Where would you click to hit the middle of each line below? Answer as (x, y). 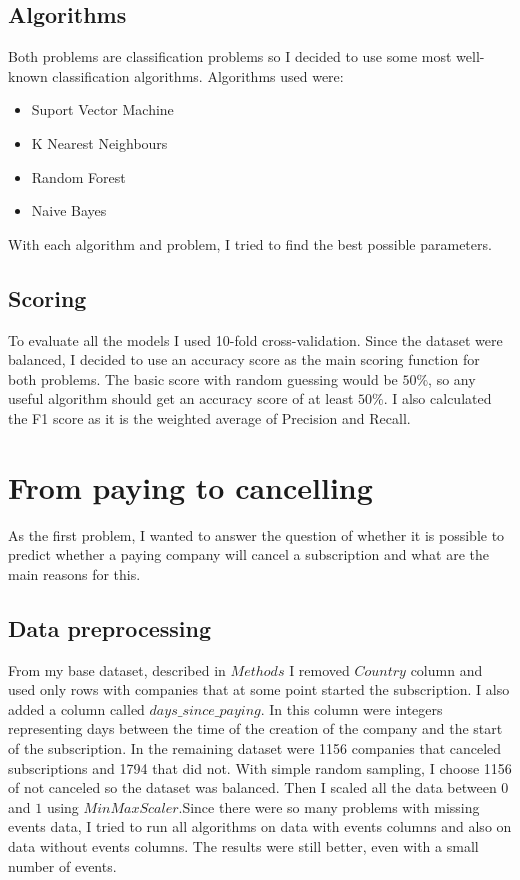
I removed (319, 669)
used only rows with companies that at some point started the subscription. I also (259, 689)
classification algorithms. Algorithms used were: (198, 75)
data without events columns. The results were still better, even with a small (243, 845)
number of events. (62, 865)
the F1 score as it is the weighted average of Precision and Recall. (209, 417)
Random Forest (78, 176)
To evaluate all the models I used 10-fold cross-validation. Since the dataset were (255, 339)
